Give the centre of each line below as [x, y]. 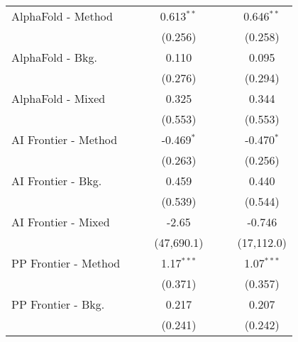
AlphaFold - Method [62, 16]
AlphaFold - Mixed [59, 98]
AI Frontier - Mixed [61, 222]
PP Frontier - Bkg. [58, 304]
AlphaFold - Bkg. [54, 57]
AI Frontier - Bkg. [57, 181]
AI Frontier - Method [65, 139]
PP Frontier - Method [66, 263]
